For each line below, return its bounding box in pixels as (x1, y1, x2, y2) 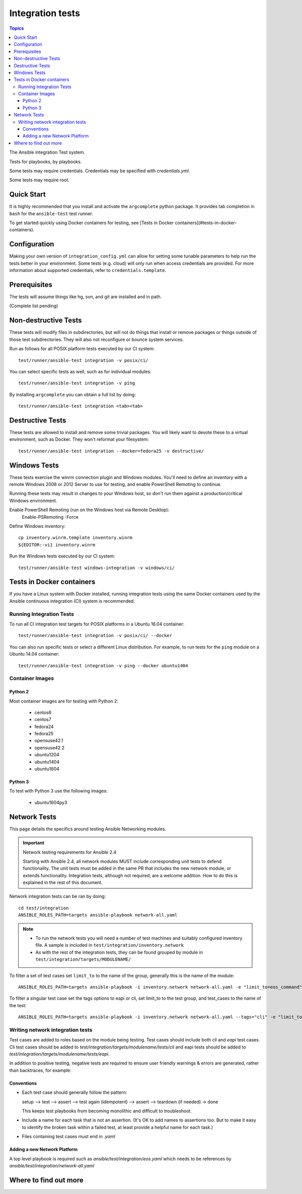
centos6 (34, 709, 52, 715)
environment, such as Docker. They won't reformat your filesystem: (9, 436, 149, 443)
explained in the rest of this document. (23, 879, 103, 886)
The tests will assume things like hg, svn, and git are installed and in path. (9, 294, 162, 300)
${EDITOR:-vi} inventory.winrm (18, 542, 96, 547)
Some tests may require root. (9, 177, 70, 183)
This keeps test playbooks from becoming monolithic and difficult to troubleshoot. (22, 1108, 192, 1114)
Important (23, 840, 45, 846)
